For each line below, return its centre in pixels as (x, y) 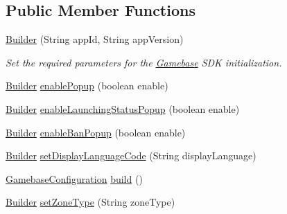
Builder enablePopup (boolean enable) (87, 86)
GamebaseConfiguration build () (74, 178)
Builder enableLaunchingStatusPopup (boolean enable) (123, 108)
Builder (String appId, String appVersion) (95, 39)
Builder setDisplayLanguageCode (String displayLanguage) (131, 155)
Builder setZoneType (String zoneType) (90, 202)
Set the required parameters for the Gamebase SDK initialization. (144, 62)
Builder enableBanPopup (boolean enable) (96, 132)
